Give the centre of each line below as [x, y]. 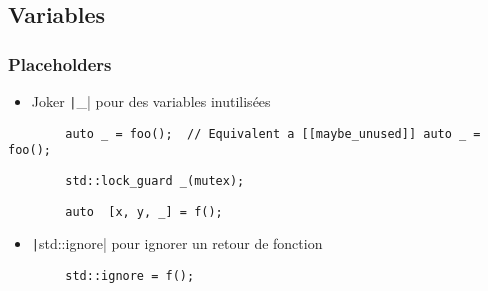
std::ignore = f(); [130, 275]
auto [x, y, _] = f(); [144, 211]
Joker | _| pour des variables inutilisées [151, 101]
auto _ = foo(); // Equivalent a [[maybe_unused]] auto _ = [273, 133]
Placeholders [60, 63]
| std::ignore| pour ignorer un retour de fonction [177, 243]
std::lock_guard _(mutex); [155, 180]
